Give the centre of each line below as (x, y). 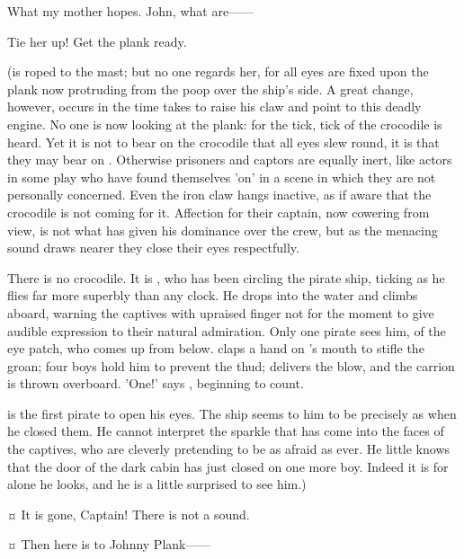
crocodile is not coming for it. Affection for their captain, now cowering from (219, 212)
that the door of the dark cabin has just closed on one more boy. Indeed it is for (228, 466)
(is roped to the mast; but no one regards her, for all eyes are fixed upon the (218, 71)
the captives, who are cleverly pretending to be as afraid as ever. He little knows (229, 449)
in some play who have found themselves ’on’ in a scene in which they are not (222, 177)
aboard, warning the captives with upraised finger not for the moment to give (221, 312)
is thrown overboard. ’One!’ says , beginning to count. (156, 383)
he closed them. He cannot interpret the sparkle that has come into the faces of (226, 431)
